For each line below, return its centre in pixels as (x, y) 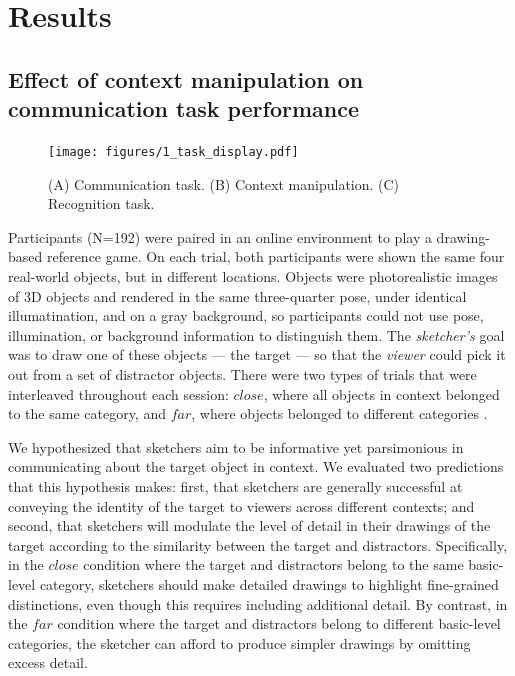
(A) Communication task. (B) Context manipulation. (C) (224, 183)
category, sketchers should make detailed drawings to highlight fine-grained (269, 583)
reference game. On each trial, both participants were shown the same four (275, 256)
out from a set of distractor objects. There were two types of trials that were (242, 373)
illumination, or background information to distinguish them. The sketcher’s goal (256, 334)
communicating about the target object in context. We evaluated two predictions (256, 466)
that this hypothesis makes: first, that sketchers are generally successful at (235, 485)
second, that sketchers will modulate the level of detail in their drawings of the (249, 525)
